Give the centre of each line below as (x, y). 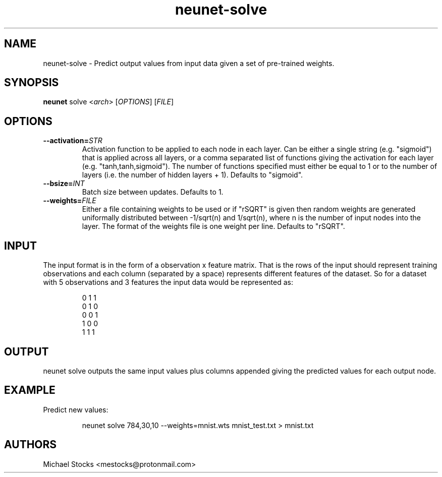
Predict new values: (76, 409)
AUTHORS (31, 445)
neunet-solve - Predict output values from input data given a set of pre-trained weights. (189, 63)
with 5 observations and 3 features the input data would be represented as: (168, 282)
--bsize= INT (64, 184)
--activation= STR (73, 141)
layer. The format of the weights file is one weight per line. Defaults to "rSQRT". (213, 226)
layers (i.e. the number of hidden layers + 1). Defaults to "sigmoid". (192, 175)
